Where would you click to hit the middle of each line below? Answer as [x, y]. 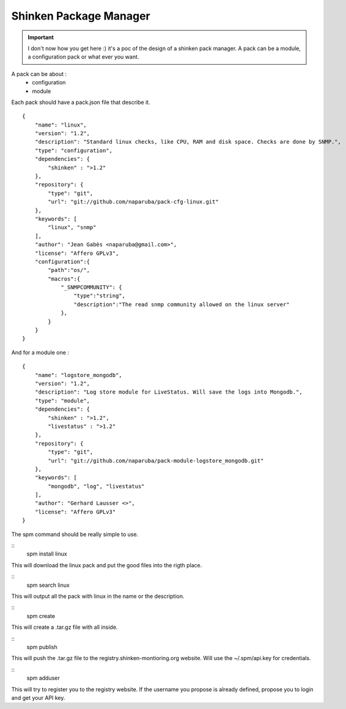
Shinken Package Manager [81, 16]
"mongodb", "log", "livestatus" [96, 486]
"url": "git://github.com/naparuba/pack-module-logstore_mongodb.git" [156, 461]
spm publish [42, 647]
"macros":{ [64, 279]
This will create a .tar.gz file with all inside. [64, 627]
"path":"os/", [69, 270]
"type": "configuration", [74, 150]
